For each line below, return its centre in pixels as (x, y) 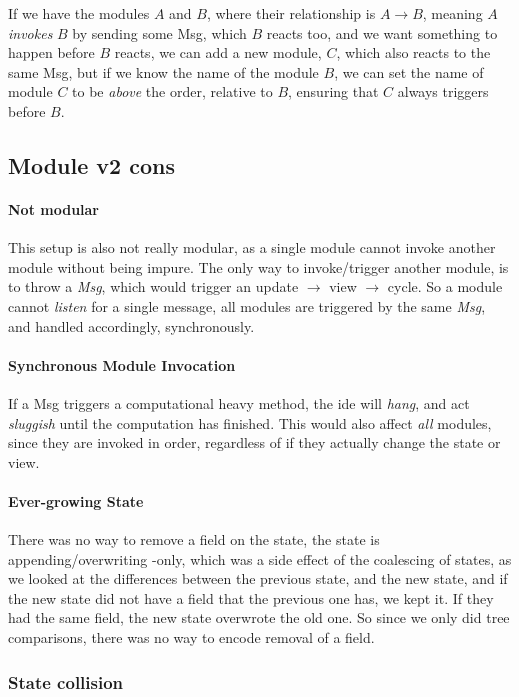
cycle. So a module (445, 286)
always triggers (443, 91)
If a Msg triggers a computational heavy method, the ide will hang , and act (239, 402)
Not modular (53, 208)
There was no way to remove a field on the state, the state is (194, 539)
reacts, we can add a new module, (218, 52)
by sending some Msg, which (159, 32)
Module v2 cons (91, 164)
